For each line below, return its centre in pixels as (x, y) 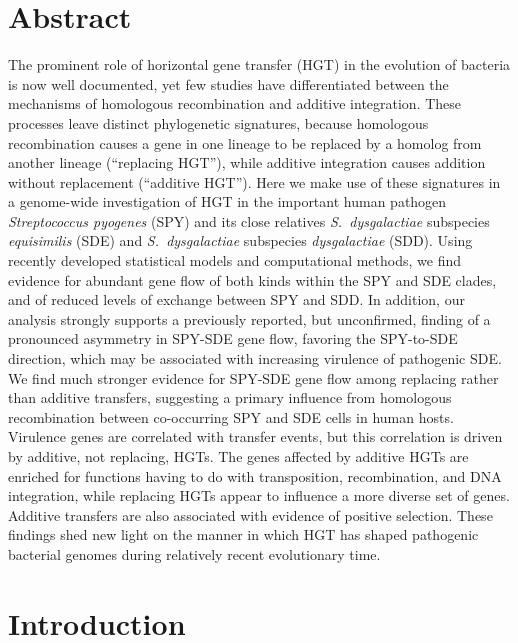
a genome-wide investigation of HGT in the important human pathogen (227, 201)
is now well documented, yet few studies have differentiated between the (228, 83)
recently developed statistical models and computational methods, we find (235, 260)
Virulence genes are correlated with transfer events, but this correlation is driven (255, 436)
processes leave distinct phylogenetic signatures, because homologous (218, 122)
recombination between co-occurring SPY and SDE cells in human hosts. (231, 416)
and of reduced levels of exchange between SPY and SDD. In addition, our (236, 299)
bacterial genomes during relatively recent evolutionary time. (194, 553)
